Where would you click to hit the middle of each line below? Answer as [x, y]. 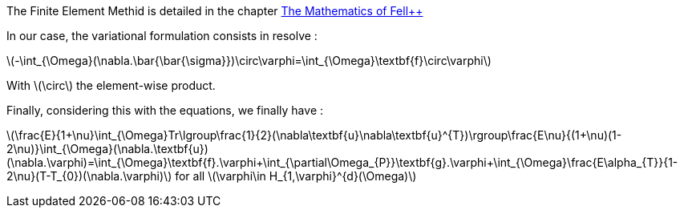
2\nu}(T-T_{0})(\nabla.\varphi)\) [89, 176]
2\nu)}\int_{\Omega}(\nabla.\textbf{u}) [107, 149]
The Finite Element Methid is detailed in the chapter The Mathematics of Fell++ [215, 11]
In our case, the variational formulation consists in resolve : [162, 36]
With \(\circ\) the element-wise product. [111, 85]
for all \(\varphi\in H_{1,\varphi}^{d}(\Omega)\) [296, 176]
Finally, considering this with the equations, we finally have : [165, 110]
